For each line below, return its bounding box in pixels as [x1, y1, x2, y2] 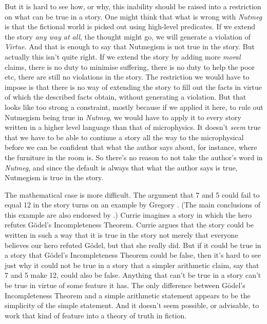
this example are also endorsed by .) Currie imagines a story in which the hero [5, 209, 252, 220]
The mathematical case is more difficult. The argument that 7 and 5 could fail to [5, 189, 260, 200]
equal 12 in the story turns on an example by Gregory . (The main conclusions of [5, 199, 260, 210]
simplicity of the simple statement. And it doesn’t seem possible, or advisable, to [5, 300, 259, 311]
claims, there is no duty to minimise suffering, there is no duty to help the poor [5, 61, 255, 72]
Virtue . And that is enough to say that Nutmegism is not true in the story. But [5, 41, 255, 52]
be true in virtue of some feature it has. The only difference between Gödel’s [5, 280, 245, 291]
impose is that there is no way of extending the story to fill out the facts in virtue [5, 81, 262, 92]
